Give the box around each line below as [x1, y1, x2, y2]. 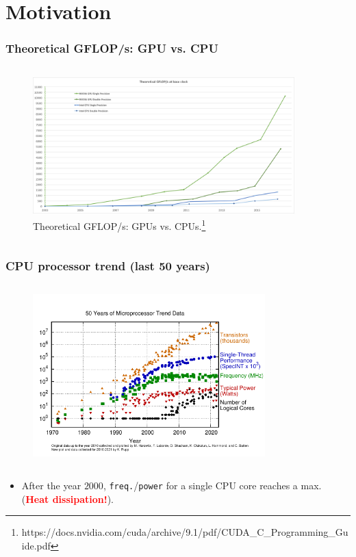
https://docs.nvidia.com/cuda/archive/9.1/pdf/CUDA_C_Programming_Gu [21, 525, 348, 539]
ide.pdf [21, 538, 51, 552]
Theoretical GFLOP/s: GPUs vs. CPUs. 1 [33, 216, 206, 233]
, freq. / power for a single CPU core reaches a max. [103, 478, 322, 492]
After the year [21, 478, 81, 492]
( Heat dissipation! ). [21, 491, 114, 506]
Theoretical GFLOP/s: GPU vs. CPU [5, 40, 218, 57]
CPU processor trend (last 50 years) [5, 257, 210, 274]
